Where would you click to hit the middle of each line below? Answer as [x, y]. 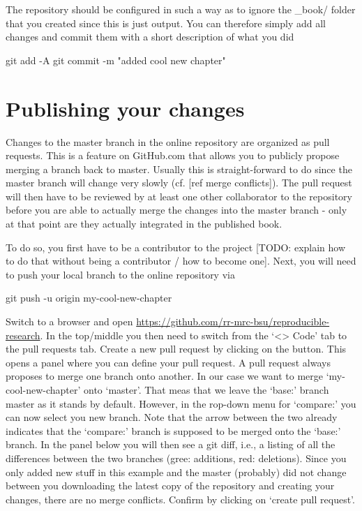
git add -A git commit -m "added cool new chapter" [116, 60]
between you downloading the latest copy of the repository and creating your [170, 486]
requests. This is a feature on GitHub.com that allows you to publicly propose [173, 155]
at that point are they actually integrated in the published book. [144, 224]
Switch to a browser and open [69, 321]
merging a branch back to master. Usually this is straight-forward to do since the [179, 169]
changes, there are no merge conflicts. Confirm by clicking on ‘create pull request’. [180, 499]
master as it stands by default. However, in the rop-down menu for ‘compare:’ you [181, 403]
